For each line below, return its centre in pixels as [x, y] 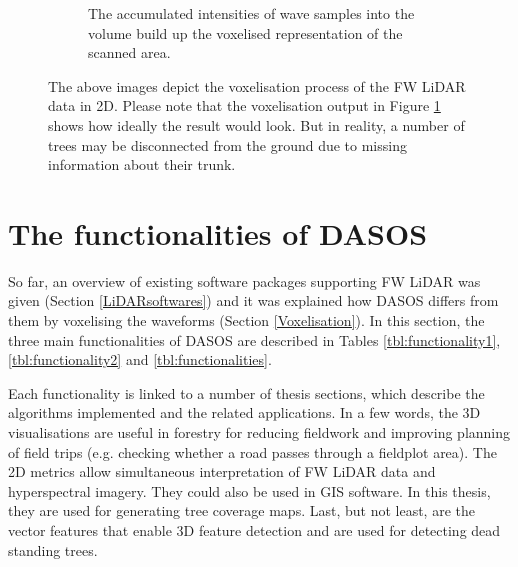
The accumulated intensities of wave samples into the [251, 13]
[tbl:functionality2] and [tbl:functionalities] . [140, 359]
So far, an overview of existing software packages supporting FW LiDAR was [244, 280]
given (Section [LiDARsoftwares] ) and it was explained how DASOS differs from [253, 300]
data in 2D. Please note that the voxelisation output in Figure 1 [244, 105]
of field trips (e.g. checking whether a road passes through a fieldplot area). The [252, 451]
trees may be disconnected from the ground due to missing [227, 144]
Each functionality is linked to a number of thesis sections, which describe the [246, 392]
